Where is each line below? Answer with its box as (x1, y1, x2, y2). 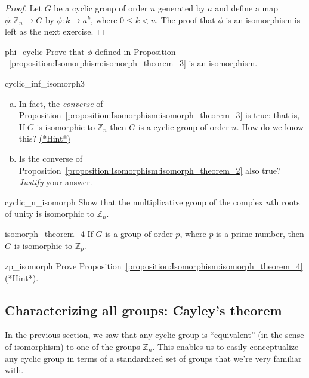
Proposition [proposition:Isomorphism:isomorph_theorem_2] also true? (18, 164, 281, 176)
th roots (271, 195, 300, 208)
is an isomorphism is (225, 13, 301, 26)
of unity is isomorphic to (5, 207, 94, 220)
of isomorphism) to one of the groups (5, 340, 140, 352)
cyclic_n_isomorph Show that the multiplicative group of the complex (5, 195, 264, 208)
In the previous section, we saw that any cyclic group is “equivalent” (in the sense (5, 328, 304, 341)
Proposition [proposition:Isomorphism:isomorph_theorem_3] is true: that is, (18, 109, 300, 121)
